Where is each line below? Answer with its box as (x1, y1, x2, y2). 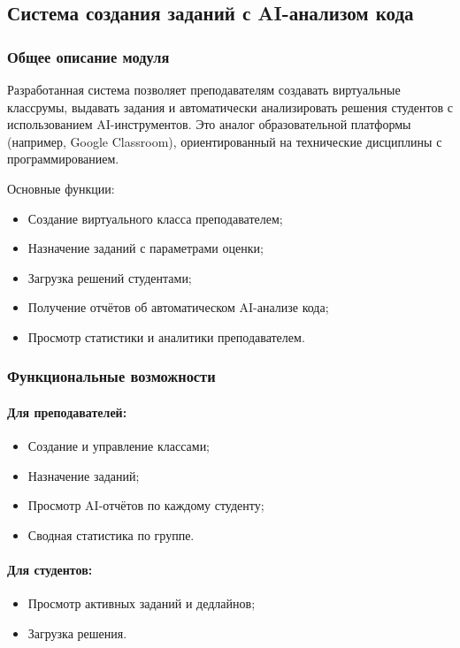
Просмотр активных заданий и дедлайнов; (27, 594, 256, 613)
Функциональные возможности (7, 365, 216, 387)
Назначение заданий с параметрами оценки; (27, 239, 264, 257)
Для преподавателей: (7, 402, 127, 421)
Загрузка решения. (27, 623, 127, 642)
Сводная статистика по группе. (27, 525, 195, 544)
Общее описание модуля (7, 45, 170, 67)
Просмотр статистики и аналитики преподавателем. (27, 327, 305, 346)
